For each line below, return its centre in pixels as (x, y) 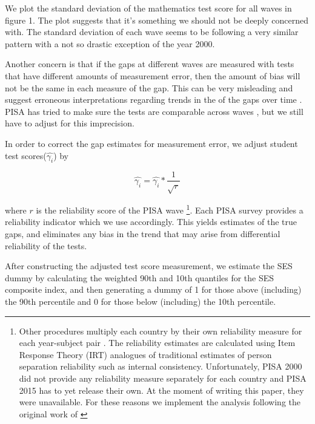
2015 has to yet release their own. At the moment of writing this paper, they (161, 390)
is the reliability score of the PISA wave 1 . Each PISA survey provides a (170, 209)
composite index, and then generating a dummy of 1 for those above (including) (153, 289)
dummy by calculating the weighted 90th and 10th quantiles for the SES (140, 277)
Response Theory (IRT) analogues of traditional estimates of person (145, 354)
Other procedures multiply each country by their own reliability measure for (161, 331)
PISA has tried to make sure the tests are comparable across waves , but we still (154, 111)
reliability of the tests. (46, 245)
